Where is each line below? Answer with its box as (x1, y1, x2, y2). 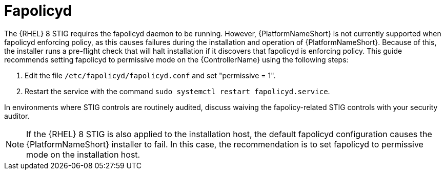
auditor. (4, 111, 30, 120)
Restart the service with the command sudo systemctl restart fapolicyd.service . (25, 86, 330, 96)
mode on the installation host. (26, 149, 140, 160)
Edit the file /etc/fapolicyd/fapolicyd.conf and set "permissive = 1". (25, 71, 276, 80)
